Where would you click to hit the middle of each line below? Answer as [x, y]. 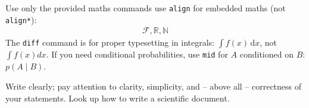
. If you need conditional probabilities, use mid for [137, 54]
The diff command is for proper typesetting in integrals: [110, 42]
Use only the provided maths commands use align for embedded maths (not [146, 8]
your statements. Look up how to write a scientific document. [118, 98]
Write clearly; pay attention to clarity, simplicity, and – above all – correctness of [154, 86]
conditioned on [266, 54]
